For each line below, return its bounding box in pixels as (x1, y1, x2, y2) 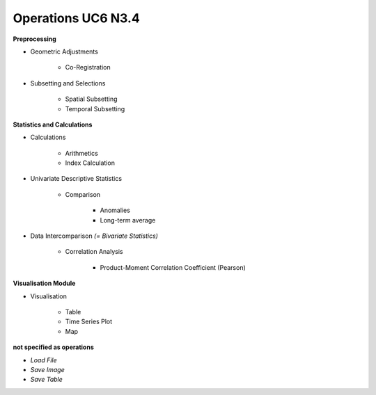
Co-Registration (65, 63, 111, 72)
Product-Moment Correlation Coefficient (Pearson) (100, 263, 246, 271)
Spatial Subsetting (65, 95, 118, 104)
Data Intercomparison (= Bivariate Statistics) (30, 232, 158, 240)
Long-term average (100, 216, 156, 224)
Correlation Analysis (65, 248, 123, 256)
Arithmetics (65, 149, 99, 157)
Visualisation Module (13, 279, 76, 288)
